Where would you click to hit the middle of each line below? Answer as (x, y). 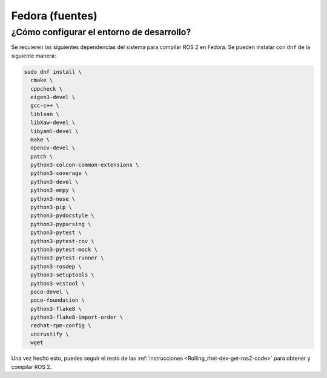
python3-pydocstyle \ (63, 216)
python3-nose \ (53, 199)
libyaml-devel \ (54, 131)
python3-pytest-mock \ (64, 249)
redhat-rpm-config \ (61, 326)
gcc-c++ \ (45, 106)
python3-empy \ (53, 190)
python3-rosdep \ (56, 266)
